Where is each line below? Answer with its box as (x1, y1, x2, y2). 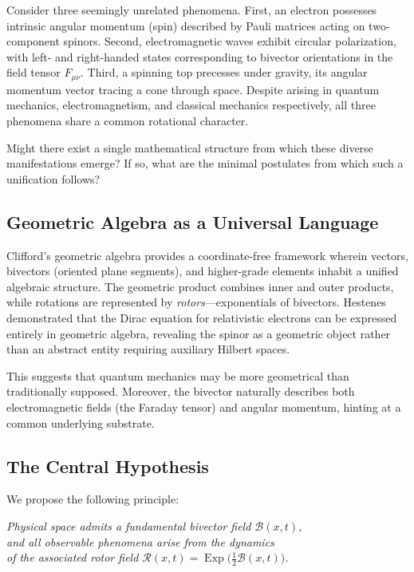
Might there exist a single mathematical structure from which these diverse (6, 139, 373, 156)
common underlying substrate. (6, 414, 155, 431)
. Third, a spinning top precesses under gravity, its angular (81, 64, 368, 81)
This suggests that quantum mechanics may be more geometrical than (6, 367, 349, 384)
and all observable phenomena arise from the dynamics (6, 533, 274, 550)
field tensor (6, 64, 61, 81)
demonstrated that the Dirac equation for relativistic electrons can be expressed (6, 309, 397, 325)
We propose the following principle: (6, 491, 179, 507)
